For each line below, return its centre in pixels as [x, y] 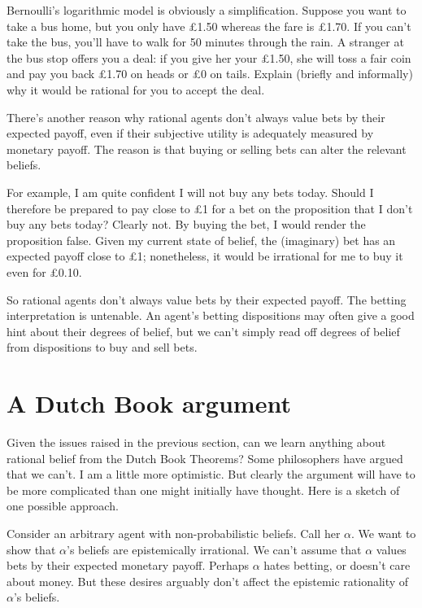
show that [31, 549]
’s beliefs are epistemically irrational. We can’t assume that [214, 549]
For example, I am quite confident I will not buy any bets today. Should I [190, 192]
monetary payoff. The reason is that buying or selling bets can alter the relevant [207, 149]
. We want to [384, 533]
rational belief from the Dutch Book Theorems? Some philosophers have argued [205, 458]
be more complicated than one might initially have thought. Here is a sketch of [203, 490]
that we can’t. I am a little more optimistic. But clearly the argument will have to [211, 474]
